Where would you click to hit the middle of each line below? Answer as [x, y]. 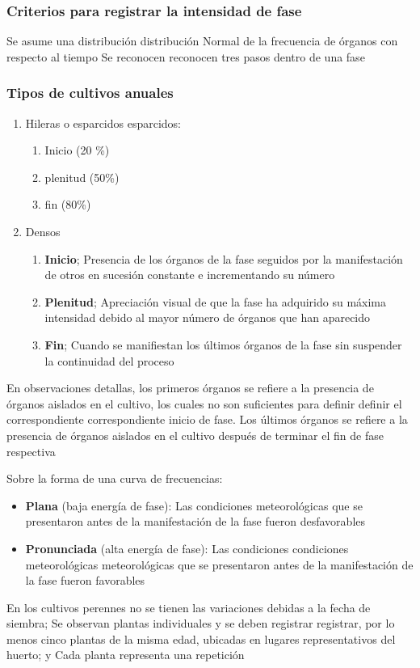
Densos [43, 231]
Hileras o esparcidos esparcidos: [103, 123]
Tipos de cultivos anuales [90, 93]
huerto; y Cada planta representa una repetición [126, 655]
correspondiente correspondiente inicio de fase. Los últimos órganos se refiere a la [207, 419]
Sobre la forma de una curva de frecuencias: [115, 478]
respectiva [31, 451]
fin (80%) [68, 204]
